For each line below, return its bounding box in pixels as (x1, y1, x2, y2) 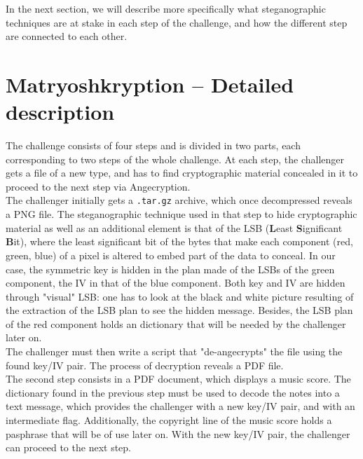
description (6, 97, 115, 126)
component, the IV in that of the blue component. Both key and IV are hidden (6, 275, 345, 290)
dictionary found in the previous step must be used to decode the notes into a (6, 385, 340, 399)
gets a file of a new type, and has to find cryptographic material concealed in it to (6, 165, 358, 180)
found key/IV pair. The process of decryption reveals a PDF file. (6, 357, 284, 372)
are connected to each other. (6, 29, 128, 43)
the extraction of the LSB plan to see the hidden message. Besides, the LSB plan (6, 303, 353, 317)
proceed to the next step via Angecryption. (6, 179, 191, 193)
